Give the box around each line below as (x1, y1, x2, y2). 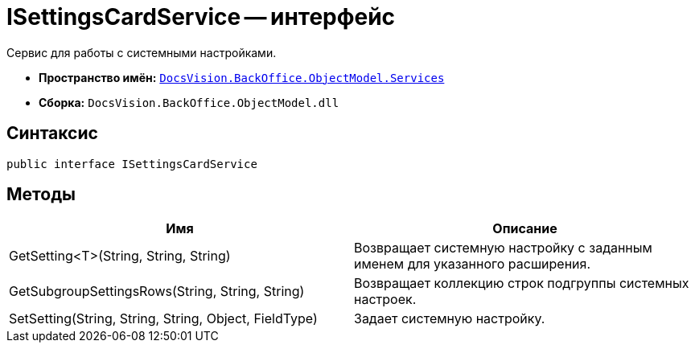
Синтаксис (6, 123, 98, 144)
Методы (6, 184, 76, 205)
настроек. (354, 291, 417, 308)
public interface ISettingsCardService (6, 157, 257, 170)
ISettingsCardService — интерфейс (6, 3, 396, 31)
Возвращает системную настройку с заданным (354, 240, 652, 257)
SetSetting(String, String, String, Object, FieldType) (9, 310, 318, 327)
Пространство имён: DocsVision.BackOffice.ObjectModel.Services (39, 70, 445, 84)
